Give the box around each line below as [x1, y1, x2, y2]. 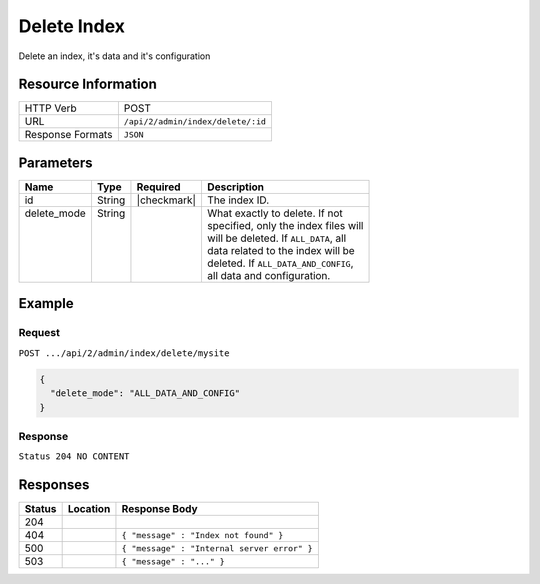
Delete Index [18, 15, 125, 37]
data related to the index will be [206, 243, 355, 257]
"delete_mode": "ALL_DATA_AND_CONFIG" [50, 388, 240, 399]
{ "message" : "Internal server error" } [121, 543, 314, 554]
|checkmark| [136, 193, 197, 207]
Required [136, 180, 181, 194]
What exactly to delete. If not [206, 206, 344, 220]
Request [18, 326, 60, 340]
